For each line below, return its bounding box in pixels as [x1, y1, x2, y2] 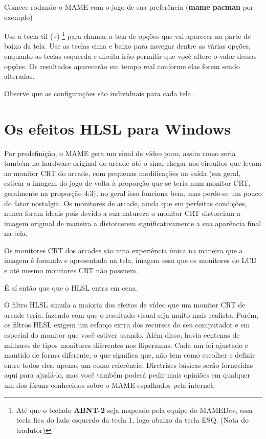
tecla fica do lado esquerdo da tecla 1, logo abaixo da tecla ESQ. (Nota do [16, 414, 249, 425]
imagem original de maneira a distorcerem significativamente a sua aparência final [4, 217, 261, 228]
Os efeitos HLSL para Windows [4, 118, 231, 139]
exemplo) [4, 11, 33, 22]
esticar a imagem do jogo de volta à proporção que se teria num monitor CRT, [4, 178, 251, 188]
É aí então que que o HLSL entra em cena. [4, 282, 138, 293]
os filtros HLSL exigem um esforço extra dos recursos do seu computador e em [4, 319, 250, 330]
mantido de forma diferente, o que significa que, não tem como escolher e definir [4, 349, 255, 360]
